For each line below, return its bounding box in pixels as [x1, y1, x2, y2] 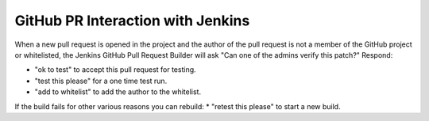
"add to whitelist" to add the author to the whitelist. [34, 87, 202, 96]
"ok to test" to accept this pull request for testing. [34, 65, 196, 74]
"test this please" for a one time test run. [34, 76, 168, 85]
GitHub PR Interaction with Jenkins [14, 12, 250, 29]
